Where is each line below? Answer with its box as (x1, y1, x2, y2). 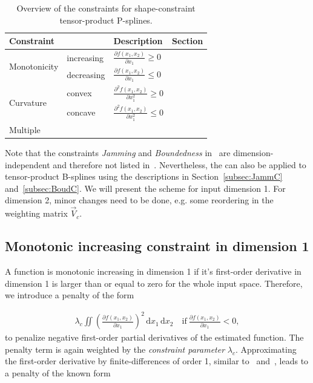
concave (67, 106, 96, 119)
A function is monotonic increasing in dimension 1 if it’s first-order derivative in (5, 264, 301, 277)
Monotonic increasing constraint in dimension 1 (5, 237, 309, 255)
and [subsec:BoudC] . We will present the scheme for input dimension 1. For (5, 182, 286, 194)
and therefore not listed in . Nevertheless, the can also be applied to (53, 158, 306, 171)
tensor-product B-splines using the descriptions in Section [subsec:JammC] (5, 170, 283, 183)
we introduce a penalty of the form (5, 289, 134, 301)
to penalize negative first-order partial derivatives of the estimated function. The (5, 331, 304, 344)
